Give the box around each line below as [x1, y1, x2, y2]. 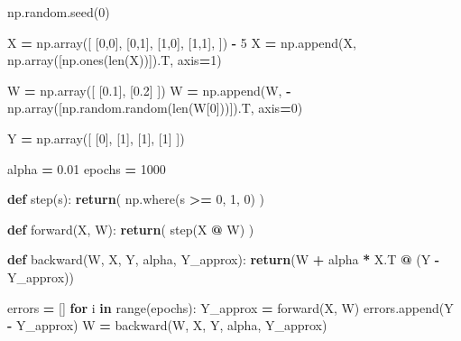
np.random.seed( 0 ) [7, 3, 110, 21]
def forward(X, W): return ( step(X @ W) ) [7, 219, 254, 238]
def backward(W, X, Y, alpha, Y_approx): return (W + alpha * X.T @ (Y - [7, 250, 440, 269]
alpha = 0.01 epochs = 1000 [7, 159, 166, 178]
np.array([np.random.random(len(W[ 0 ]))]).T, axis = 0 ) [7, 98, 303, 117]
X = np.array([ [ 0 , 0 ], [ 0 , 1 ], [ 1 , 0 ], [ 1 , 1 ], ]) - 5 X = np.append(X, [7, 32, 356, 51]
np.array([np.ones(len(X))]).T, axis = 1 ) [7, 51, 222, 69]
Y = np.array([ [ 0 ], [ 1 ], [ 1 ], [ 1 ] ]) [7, 128, 185, 147]
